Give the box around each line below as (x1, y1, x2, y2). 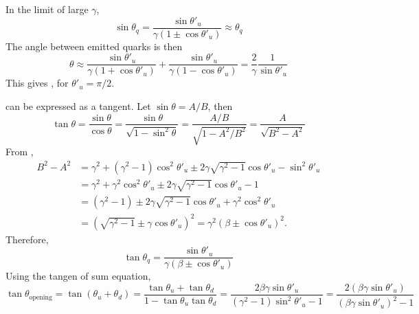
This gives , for (5, 76, 69, 90)
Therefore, (5, 232, 49, 246)
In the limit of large (5, 2, 89, 16)
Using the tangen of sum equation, (5, 269, 151, 283)
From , (5, 144, 34, 158)
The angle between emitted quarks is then (5, 38, 183, 53)
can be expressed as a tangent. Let (5, 98, 151, 113)
